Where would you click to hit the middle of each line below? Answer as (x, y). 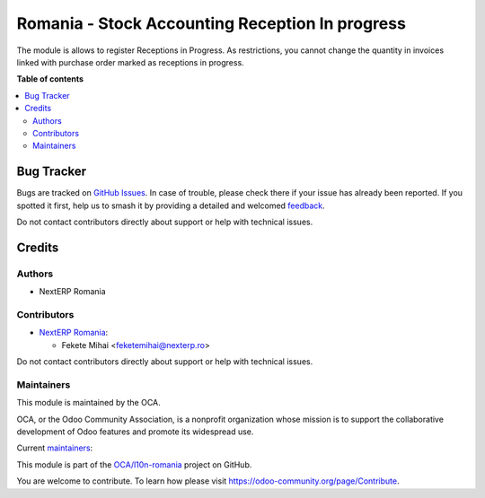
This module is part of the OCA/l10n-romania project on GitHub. (134, 464)
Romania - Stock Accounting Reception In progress (211, 23)
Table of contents (50, 79)
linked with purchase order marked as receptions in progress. (130, 62)
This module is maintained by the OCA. (88, 403)
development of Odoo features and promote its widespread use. (135, 432)
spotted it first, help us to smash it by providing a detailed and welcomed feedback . (171, 205)
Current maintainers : (55, 448)
